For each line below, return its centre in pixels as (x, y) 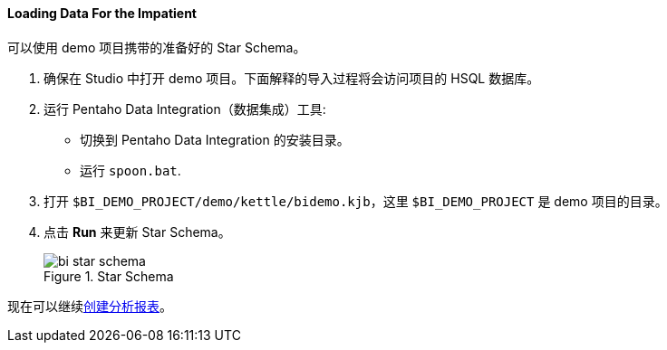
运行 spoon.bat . (130, 170)
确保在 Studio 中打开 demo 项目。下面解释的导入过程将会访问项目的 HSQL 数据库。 (292, 78)
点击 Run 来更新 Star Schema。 (137, 232)
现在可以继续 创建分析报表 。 (90, 306)
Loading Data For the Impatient (102, 13)
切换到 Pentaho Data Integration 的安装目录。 (215, 139)
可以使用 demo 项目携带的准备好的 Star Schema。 (157, 47)
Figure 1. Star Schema (109, 276)
